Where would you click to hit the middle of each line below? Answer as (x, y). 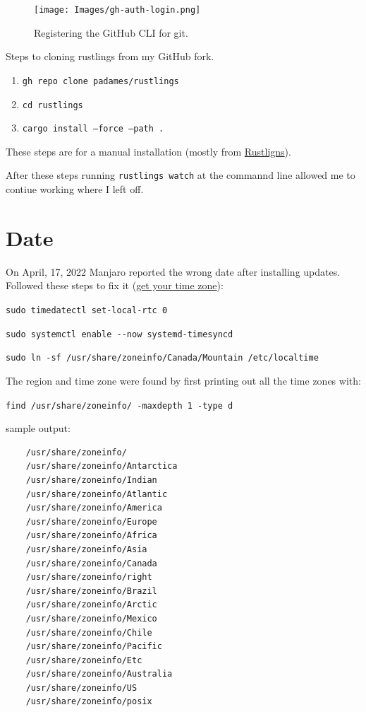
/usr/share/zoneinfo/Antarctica (102, 466)
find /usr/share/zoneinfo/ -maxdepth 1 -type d (120, 405)
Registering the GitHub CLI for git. (111, 32)
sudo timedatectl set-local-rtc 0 (87, 310)
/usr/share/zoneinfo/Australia (99, 674)
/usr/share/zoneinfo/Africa (91, 536)
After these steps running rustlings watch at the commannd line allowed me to (181, 175)
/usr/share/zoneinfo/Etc (84, 660)
